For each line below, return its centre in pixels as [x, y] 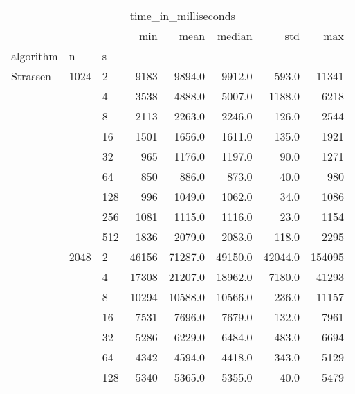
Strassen [31, 76]
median [235, 36]
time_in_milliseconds [182, 16]
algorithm [35, 56]
